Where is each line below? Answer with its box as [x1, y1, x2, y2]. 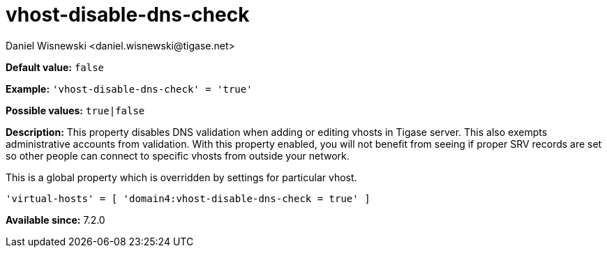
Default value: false [6, 61, 105, 73]
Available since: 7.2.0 [6, 213, 105, 226]
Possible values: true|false [6, 104, 145, 116]
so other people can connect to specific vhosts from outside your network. [6, 149, 350, 162]
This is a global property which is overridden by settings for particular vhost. [6, 171, 357, 183]
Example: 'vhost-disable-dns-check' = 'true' [6, 82, 253, 95]
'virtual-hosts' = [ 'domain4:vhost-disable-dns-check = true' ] [6, 192, 370, 204]
